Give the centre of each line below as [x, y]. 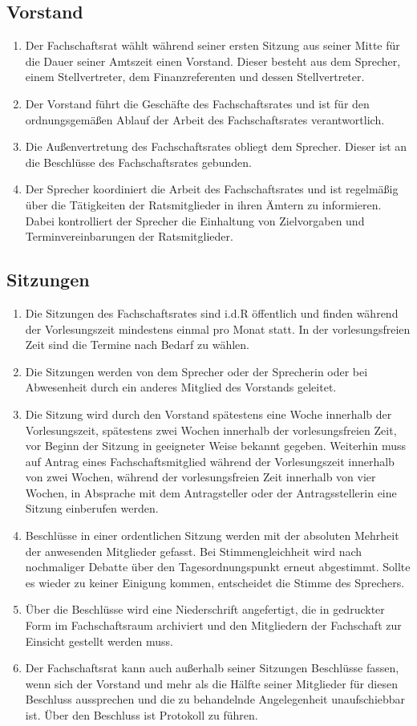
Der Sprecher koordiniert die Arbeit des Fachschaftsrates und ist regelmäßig [212, 189]
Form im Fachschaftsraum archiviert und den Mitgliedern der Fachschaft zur [213, 625]
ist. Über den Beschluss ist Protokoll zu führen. [142, 715]
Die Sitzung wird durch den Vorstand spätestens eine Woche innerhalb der [208, 414]
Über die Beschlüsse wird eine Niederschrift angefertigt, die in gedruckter [205, 609]
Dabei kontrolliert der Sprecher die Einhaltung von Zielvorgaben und [195, 220]
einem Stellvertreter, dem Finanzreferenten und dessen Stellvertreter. [195, 77]
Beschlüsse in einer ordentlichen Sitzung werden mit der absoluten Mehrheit [212, 535]
